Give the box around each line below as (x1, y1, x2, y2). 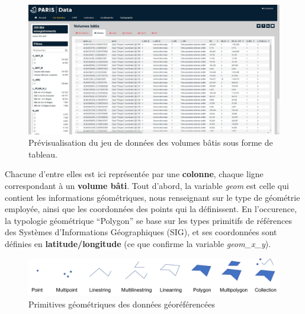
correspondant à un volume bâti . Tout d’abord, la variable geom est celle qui (5, 180, 289, 191)
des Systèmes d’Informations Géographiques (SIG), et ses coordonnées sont (5, 226, 277, 238)
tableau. (28, 148, 58, 160)
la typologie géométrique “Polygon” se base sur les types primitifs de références (5, 214, 293, 226)
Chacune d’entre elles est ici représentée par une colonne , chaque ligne (5, 168, 264, 180)
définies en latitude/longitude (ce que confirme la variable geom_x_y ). (5, 237, 271, 249)
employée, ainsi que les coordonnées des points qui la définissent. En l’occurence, (5, 203, 297, 215)
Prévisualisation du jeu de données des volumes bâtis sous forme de (28, 136, 273, 149)
